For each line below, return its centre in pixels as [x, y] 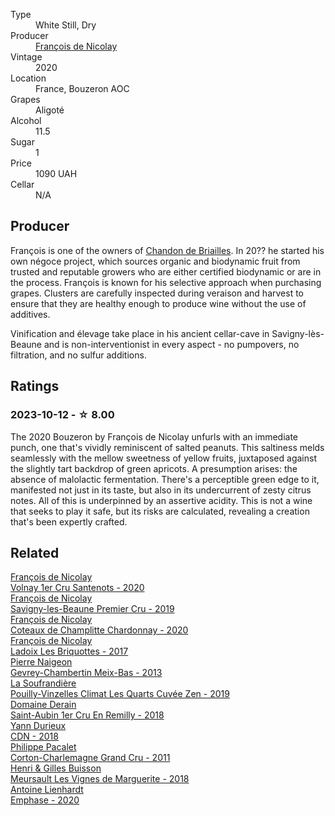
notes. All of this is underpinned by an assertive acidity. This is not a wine [161, 500]
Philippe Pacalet [43, 747]
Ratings [35, 386]
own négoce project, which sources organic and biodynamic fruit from [155, 261]
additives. [30, 314]
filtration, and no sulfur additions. [78, 355]
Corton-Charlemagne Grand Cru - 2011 [90, 758]
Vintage [26, 57]
